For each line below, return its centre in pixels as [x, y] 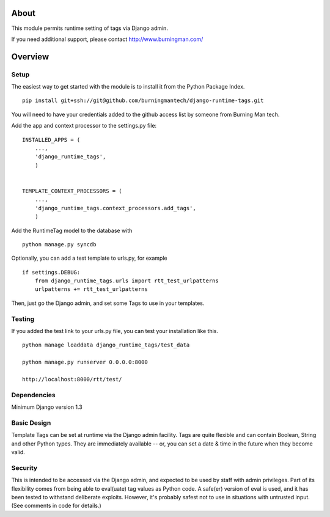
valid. [18, 452]
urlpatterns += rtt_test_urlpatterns [91, 289]
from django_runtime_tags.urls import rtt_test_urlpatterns [127, 281]
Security [24, 468]
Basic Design [31, 423]
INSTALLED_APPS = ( [51, 140]
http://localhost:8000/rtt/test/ [72, 379]
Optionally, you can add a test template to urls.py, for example [89, 258]
